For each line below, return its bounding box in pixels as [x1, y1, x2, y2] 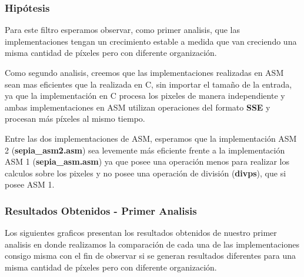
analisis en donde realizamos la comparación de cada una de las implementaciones [5, 238, 299, 250]
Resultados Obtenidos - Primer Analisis [5, 203, 197, 218]
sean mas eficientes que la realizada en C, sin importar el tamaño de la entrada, [5, 78, 292, 90]
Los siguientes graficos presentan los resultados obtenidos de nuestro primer [5, 226, 277, 239]
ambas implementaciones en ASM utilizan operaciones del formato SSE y [5, 101, 270, 113]
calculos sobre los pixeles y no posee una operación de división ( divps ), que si [5, 166, 286, 179]
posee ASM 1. [5, 178, 55, 191]
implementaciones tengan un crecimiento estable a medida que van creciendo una [5, 35, 297, 47]
